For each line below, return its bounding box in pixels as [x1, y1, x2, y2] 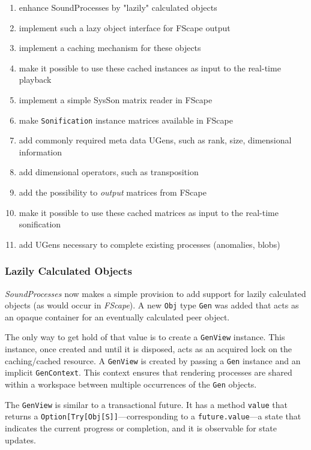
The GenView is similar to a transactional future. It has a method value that [5, 398, 288, 410]
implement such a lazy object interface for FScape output [19, 21, 231, 34]
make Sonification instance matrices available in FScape [19, 113, 233, 126]
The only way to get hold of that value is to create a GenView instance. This [5, 331, 285, 343]
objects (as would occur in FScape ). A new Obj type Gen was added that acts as [5, 299, 299, 311]
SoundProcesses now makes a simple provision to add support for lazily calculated [5, 287, 306, 299]
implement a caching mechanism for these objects [19, 41, 201, 54]
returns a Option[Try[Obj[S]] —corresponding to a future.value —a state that [5, 410, 301, 422]
